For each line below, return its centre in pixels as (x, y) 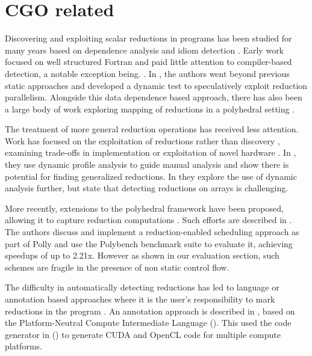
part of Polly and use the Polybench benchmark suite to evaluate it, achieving (149, 243)
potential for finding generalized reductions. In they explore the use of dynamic (151, 176)
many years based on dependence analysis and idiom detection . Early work (145, 50)
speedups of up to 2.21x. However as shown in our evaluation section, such (142, 255)
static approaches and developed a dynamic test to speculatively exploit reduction (156, 85)
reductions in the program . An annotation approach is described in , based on (150, 311)
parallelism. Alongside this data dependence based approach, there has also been (154, 97)
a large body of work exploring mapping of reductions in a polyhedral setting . (150, 109)
